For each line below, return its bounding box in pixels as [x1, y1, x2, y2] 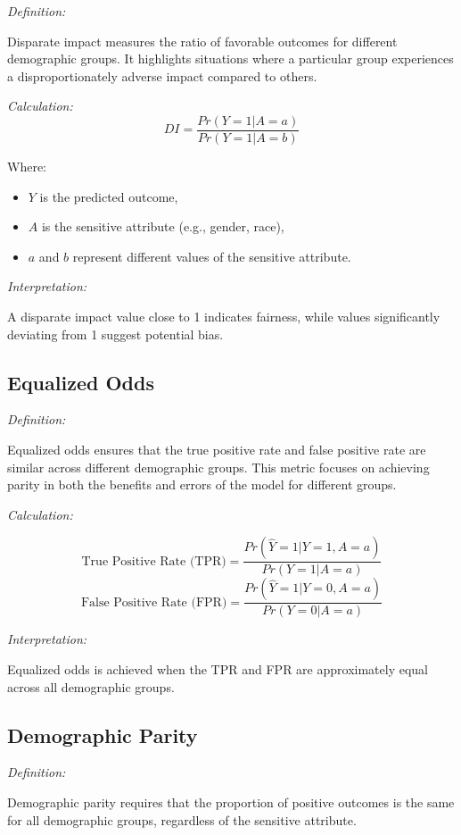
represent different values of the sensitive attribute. [72, 246, 351, 265]
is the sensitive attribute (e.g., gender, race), [41, 217, 284, 236]
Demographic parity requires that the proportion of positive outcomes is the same [7, 793, 455, 811]
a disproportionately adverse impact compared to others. [7, 66, 317, 85]
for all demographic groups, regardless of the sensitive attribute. [7, 810, 357, 829]
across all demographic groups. [7, 677, 175, 696]
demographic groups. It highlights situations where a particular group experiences [7, 49, 454, 68]
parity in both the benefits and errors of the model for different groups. [7, 475, 397, 494]
